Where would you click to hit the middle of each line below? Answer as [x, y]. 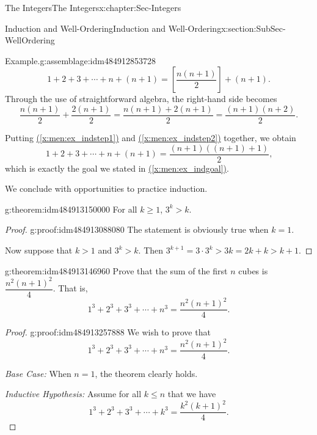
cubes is [253, 270]
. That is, [70, 288]
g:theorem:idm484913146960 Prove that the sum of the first [116, 270]
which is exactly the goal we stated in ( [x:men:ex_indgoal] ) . [117, 168]
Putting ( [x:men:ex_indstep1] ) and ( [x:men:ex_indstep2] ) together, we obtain [151, 138]
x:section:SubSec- [253, 28]
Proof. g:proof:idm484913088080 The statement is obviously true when [137, 229]
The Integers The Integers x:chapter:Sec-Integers [93, 7]
